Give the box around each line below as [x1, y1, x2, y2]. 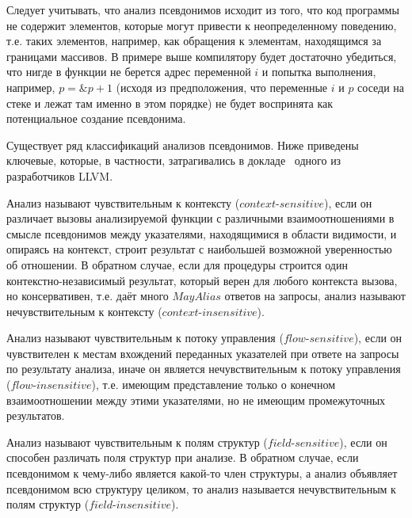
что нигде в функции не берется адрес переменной [6, 63, 251, 80]
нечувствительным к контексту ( [6, 303, 162, 319]
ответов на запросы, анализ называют [224, 288, 406, 304]
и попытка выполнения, [261, 63, 376, 80]
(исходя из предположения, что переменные [116, 78, 328, 95]
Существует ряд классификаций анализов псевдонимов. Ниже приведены [6, 136, 359, 153]
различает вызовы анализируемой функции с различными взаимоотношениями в [6, 210, 395, 227]
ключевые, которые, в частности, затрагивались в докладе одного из [6, 152, 341, 169]
